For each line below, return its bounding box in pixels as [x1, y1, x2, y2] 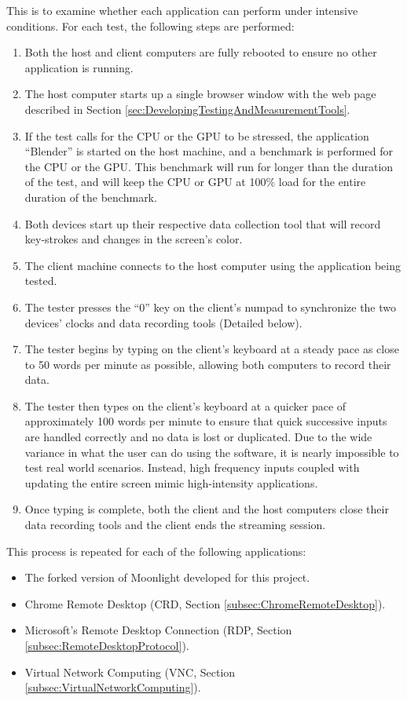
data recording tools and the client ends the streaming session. [24, 517, 326, 533]
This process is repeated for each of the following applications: [6, 542, 306, 559]
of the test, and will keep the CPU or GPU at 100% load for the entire [24, 173, 366, 190]
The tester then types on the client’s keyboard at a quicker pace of [24, 397, 346, 414]
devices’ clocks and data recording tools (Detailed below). [24, 314, 302, 330]
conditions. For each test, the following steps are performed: [6, 17, 295, 34]
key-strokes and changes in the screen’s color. [24, 231, 243, 247]
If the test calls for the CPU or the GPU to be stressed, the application [24, 127, 369, 144]
